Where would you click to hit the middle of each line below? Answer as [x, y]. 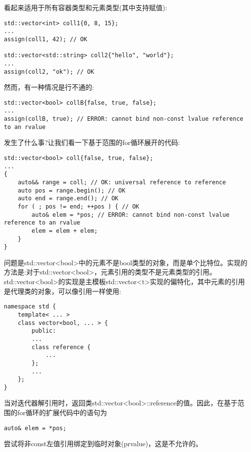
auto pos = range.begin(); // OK [71, 190]
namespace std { [30, 307]
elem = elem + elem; [65, 231]
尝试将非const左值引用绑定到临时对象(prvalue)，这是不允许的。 [103, 444]
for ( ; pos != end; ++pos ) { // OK [78, 206]
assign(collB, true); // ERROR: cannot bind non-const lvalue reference [124, 119]
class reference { [61, 347]
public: [44, 331]
